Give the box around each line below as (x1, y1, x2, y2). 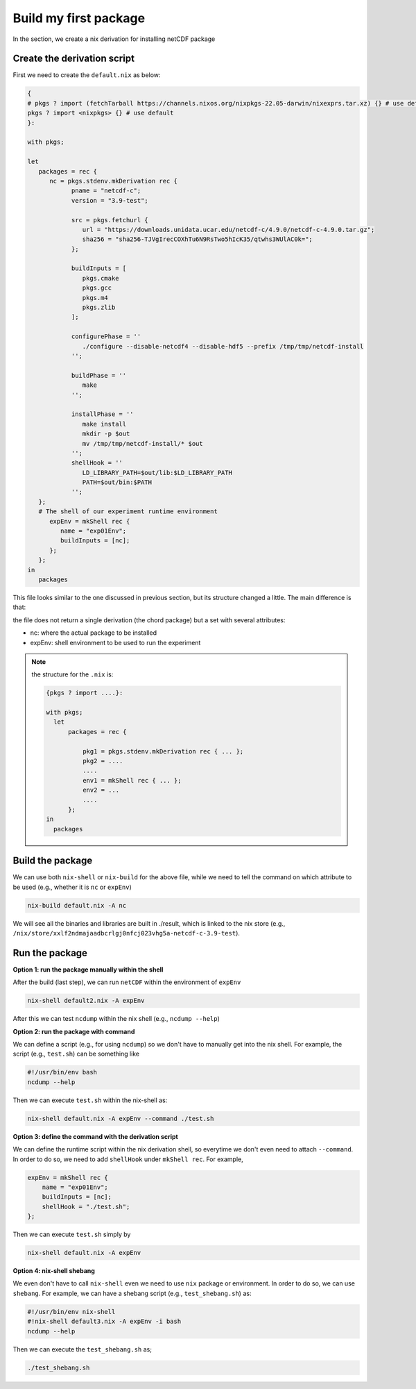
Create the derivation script (12, 53, 135, 65)
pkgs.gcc (82, 284, 112, 292)
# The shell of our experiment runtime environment (38, 508, 218, 515)
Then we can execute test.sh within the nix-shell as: (12, 1096, 168, 1104)
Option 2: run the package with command (12, 1027, 135, 1035)
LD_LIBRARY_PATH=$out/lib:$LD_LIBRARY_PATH (82, 469, 232, 476)
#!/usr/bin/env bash (27, 1068, 97, 1076)
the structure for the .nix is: (31, 670, 114, 679)
